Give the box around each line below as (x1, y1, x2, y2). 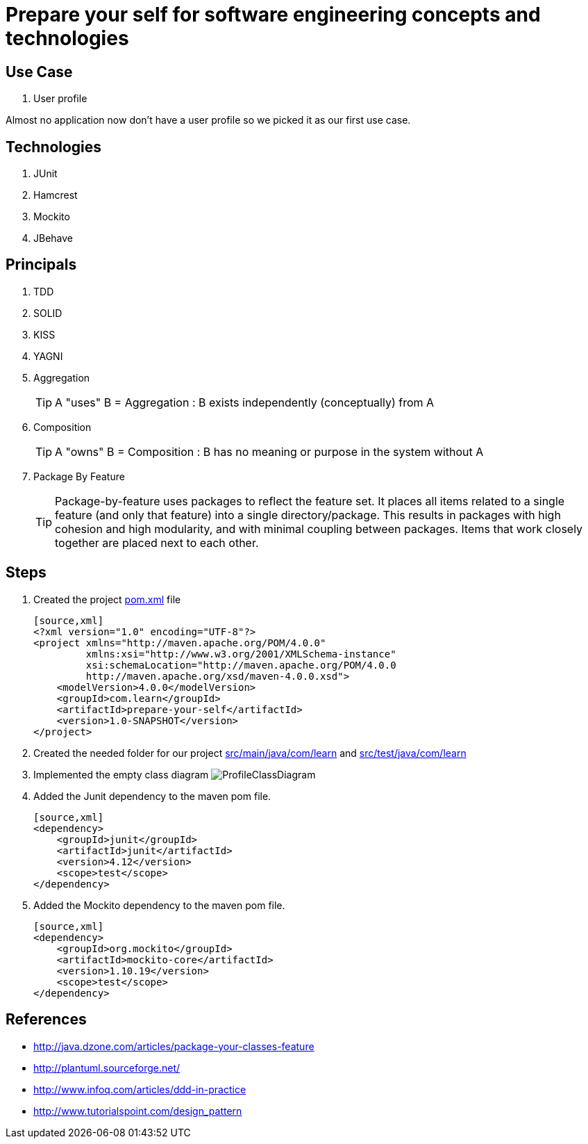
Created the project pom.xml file (33, 593, 181, 605)
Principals (6, 256, 77, 274)
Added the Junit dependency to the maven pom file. (33, 790, 271, 802)
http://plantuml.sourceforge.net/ (33, 1061, 180, 1074)
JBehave (33, 232, 74, 245)
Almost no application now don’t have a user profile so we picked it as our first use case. (6, 114, 411, 126)
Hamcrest (33, 189, 78, 202)
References (6, 1011, 87, 1029)
